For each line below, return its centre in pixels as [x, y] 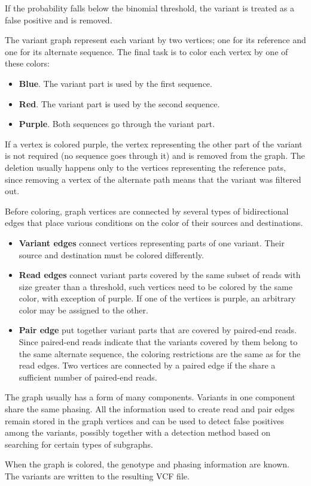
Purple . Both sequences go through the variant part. [117, 124]
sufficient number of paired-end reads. [88, 377]
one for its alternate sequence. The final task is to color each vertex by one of [147, 51]
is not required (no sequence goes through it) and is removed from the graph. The [155, 156]
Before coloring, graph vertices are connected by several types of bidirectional [147, 211]
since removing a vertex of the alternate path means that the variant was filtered [153, 179]
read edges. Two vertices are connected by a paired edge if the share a [147, 365]
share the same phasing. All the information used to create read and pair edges [150, 409]
